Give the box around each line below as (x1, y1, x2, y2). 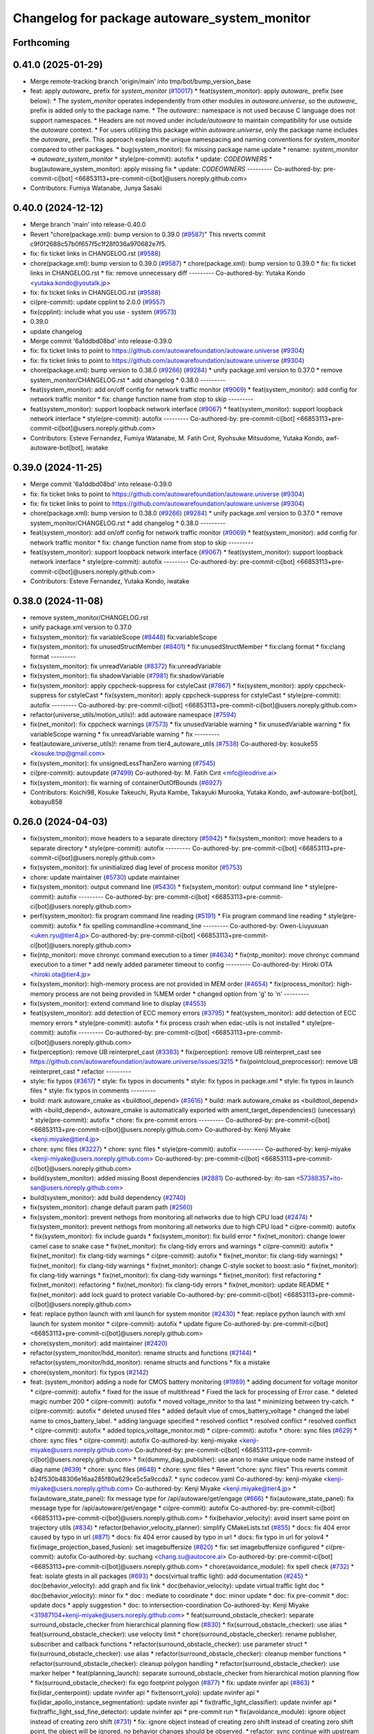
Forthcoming (12, 37, 70, 49)
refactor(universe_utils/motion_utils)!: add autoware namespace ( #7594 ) (30, 710, 237, 719)
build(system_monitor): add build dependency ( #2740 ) (30, 1193, 186, 1201)
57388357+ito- (300, 1174, 344, 1182)
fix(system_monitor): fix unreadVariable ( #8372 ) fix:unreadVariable (30, 662, 222, 670)
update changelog (30, 327, 82, 336)
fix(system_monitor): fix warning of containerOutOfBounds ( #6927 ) (30, 778, 222, 787)
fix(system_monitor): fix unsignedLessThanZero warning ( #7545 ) (30, 759, 216, 767)
